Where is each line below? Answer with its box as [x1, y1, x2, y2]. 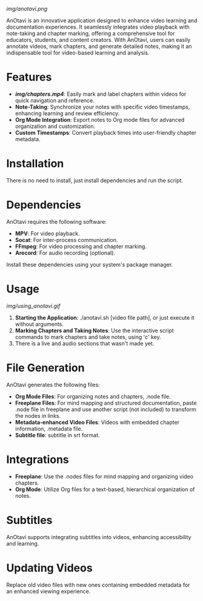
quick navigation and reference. [15, 96, 95, 104]
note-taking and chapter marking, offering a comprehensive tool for [6, 30, 175, 37]
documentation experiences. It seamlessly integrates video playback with [6, 24, 190, 30]
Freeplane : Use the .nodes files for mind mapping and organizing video [15, 472, 194, 480]
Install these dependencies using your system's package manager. [6, 261, 173, 268]
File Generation [6, 361, 85, 375]
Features [6, 70, 52, 84]
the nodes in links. [15, 412, 61, 419]
